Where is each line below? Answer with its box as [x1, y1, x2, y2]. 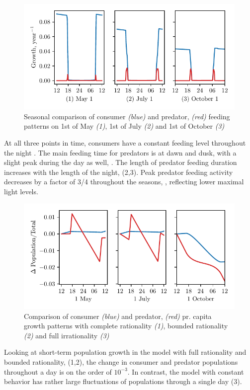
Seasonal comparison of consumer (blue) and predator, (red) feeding [24, 111, 230, 121]
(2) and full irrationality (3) [24, 330, 109, 340]
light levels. [4, 186, 38, 197]
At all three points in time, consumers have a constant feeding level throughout [4, 138, 246, 148]
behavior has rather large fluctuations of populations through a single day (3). [4, 376, 242, 387]
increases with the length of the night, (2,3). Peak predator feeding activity [4, 166, 233, 177]
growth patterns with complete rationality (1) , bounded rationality [24, 320, 228, 331]
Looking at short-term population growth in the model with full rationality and [4, 347, 247, 357]
